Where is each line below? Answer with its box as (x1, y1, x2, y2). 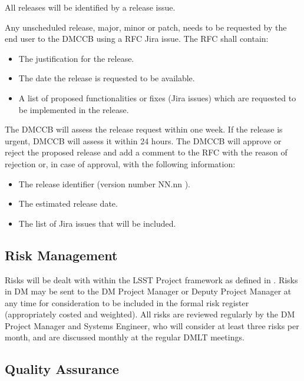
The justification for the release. (18, 52, 134, 64)
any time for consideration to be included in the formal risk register (5, 296, 249, 309)
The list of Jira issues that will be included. (18, 217, 176, 229)
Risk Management (5, 246, 118, 264)
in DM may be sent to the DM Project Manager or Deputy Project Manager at (5, 285, 292, 297)
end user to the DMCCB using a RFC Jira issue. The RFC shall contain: (5, 32, 269, 45)
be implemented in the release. (18, 103, 129, 115)
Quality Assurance (5, 360, 119, 378)
